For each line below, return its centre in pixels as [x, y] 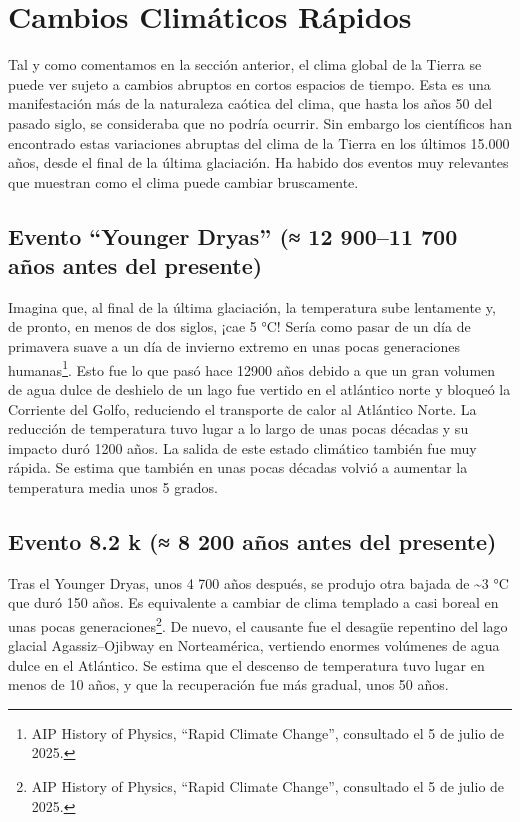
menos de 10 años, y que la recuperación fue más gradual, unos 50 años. [228, 684]
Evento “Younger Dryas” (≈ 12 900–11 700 [233, 235]
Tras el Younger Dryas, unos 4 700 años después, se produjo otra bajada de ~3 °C [258, 582]
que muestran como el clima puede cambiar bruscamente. [183, 181]
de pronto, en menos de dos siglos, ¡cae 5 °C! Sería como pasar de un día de [239, 326]
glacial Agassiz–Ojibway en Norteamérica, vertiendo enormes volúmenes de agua [254, 645]
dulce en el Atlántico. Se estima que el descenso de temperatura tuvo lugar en [246, 664]
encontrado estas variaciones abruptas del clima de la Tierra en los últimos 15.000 [259, 142]
